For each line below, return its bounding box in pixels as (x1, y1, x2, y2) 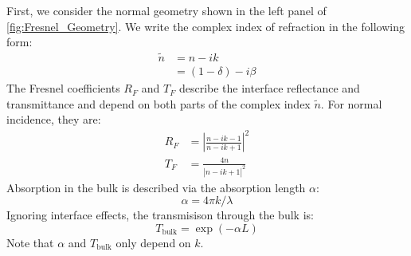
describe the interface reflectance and (178, 80, 360, 96)
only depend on (115, 234, 191, 250)
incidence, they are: (6, 111, 101, 128)
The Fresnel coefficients (6, 80, 120, 96)
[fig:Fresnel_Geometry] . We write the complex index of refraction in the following (6, 18, 405, 34)
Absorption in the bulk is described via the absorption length (6, 179, 306, 195)
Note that (6, 234, 54, 250)
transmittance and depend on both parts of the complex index (6, 95, 311, 112)
